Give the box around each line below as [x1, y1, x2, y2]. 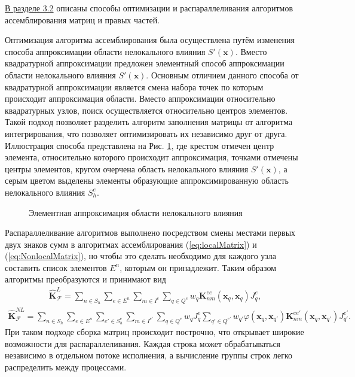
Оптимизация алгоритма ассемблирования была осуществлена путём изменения [5, 34, 295, 46]
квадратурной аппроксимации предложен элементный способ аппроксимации [5, 57, 284, 69]
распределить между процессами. [5, 360, 127, 373]
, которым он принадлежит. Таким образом [120, 261, 277, 273]
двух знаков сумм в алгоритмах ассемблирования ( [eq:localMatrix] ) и [5, 238, 257, 250]
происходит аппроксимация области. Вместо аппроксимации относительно [5, 92, 276, 105]
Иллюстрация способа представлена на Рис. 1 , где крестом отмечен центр [5, 139, 274, 151]
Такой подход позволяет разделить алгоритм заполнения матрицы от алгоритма [5, 115, 293, 128]
